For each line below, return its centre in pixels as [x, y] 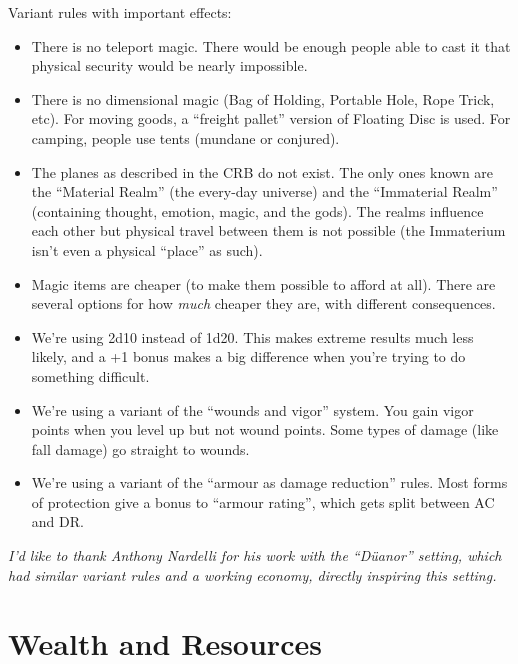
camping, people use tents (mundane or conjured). [185, 137]
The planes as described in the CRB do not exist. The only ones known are [262, 171]
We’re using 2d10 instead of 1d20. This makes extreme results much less [252, 336]
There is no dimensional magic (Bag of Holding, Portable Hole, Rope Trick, [263, 98]
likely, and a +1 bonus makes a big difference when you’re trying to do [248, 356]
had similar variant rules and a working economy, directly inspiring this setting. [252, 574]
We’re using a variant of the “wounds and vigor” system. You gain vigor [252, 409]
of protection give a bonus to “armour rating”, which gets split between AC [263, 501]
